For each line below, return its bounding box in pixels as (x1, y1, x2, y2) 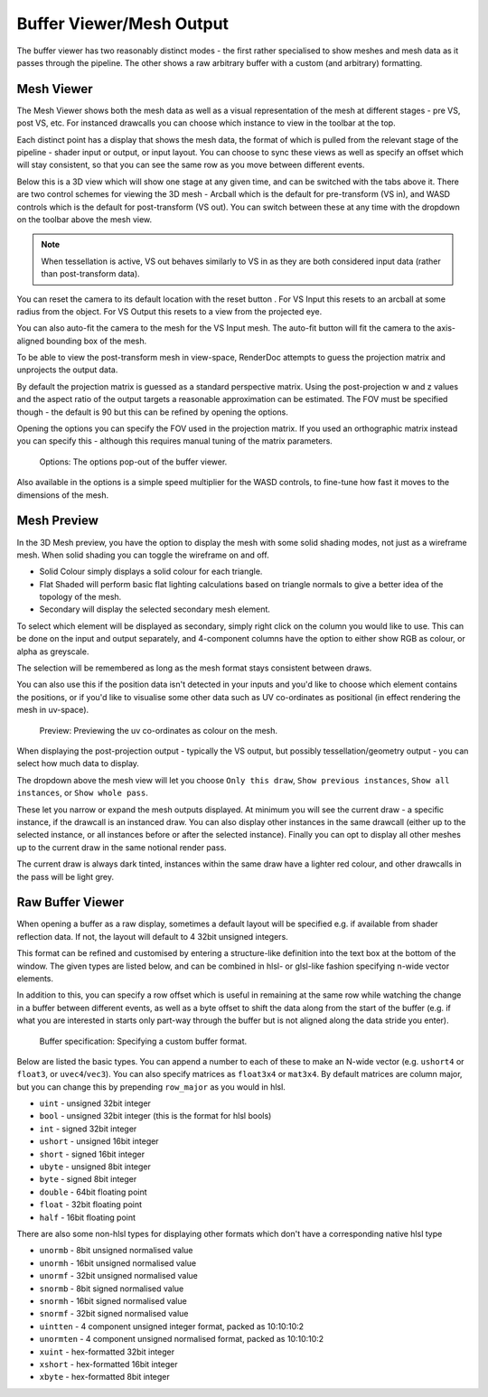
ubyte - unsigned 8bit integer (39, 1161, 151, 1172)
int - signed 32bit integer (39, 1123, 137, 1134)
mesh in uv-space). (16, 705, 89, 716)
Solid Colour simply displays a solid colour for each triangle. (39, 566, 263, 577)
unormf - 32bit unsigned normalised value (39, 1270, 199, 1281)
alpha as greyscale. (16, 646, 89, 657)
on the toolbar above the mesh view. (16, 213, 153, 225)
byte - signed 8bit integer (39, 1174, 137, 1185)
